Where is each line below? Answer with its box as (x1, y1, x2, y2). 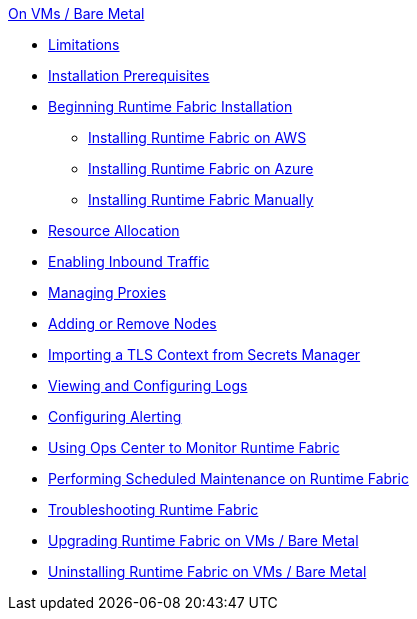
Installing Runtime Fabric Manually (88, 191, 314, 208)
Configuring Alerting (48, 408, 182, 425)
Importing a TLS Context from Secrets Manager (48, 346, 361, 363)
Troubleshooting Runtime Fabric (48, 501, 259, 518)
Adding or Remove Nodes (48, 315, 217, 332)
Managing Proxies (48, 284, 167, 301)
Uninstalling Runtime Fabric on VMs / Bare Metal (48, 563, 367, 580)
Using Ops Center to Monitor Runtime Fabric (48, 439, 340, 456)
